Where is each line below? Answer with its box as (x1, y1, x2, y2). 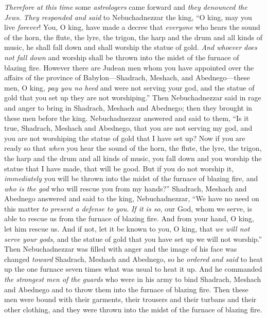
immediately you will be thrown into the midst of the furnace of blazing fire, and (4, 173, 258, 184)
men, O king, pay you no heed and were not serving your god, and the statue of (4, 82, 255, 93)
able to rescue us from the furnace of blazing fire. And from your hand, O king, (4, 213, 254, 224)
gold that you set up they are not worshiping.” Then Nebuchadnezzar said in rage (4, 92, 261, 103)
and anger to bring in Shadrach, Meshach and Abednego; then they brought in (4, 102, 253, 113)
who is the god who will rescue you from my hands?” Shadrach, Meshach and (4, 183, 247, 193)
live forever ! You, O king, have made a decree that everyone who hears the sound (4, 22, 260, 32)
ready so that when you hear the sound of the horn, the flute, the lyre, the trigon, (4, 143, 262, 153)
